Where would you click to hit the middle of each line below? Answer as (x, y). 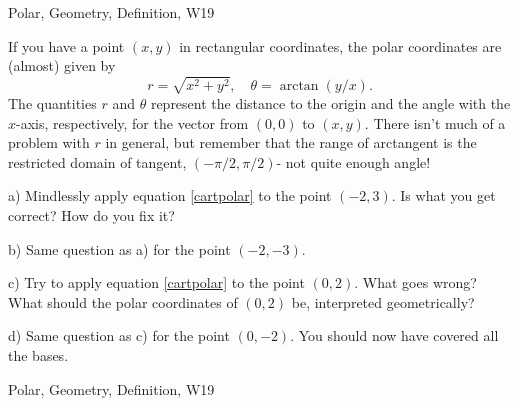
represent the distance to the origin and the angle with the (330, 102)
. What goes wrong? (415, 282)
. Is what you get (443, 195)
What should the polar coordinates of (123, 301)
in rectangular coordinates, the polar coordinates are (340, 45)
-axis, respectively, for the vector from (132, 122)
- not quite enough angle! (353, 161)
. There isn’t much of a (435, 122)
